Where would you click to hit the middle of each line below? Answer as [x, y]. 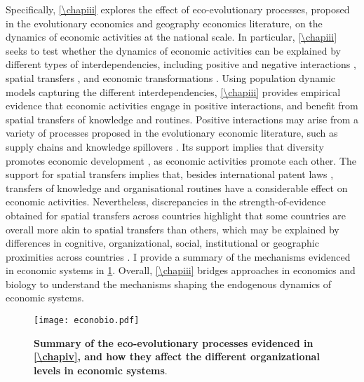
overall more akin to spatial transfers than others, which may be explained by [173, 229]
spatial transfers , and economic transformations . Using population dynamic [171, 77]
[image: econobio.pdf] [87, 321]
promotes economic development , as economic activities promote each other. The [181, 160]
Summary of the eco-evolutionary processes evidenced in [174, 342]
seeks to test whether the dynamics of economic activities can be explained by [173, 50]
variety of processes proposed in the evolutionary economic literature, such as [172, 133]
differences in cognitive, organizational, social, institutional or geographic [162, 243]
